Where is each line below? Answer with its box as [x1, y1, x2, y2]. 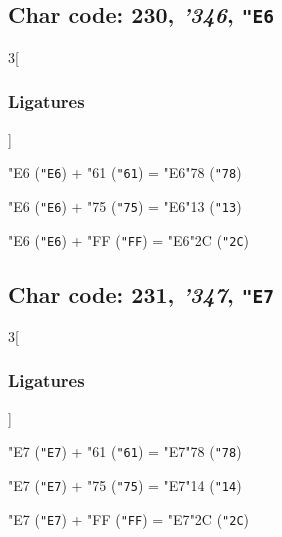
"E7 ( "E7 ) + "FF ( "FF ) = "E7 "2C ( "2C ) [8, 508, 250, 529]
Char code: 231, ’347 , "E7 [8, 278, 274, 309]
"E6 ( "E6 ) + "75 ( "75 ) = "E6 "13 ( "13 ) [8, 195, 242, 216]
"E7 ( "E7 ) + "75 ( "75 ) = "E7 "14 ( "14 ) [8, 475, 242, 495]
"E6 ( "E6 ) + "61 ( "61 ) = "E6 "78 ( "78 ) [8, 162, 242, 183]
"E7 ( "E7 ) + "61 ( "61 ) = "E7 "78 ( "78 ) [8, 441, 242, 462]
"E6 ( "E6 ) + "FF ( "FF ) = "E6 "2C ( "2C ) [8, 229, 250, 250]
